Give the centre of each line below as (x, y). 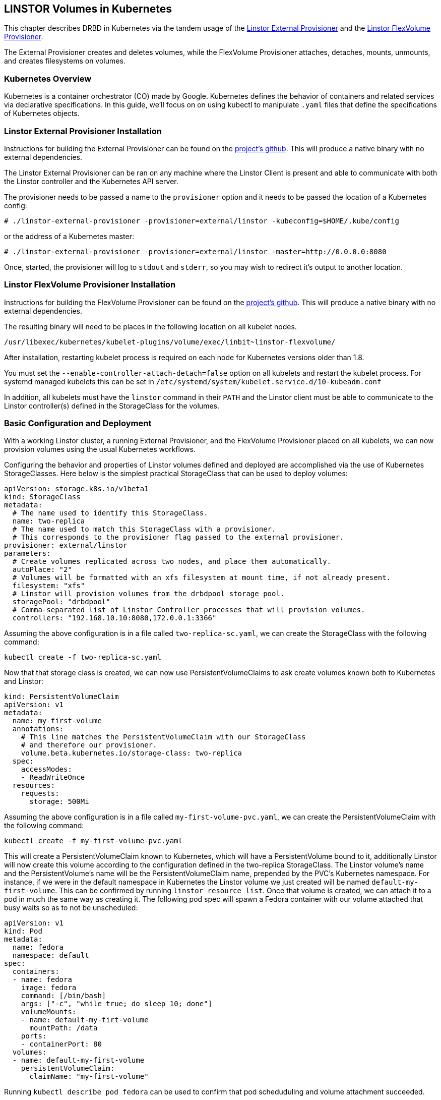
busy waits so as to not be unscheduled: (71, 908)
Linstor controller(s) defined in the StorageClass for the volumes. (112, 406)
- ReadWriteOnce (53, 777)
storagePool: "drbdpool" (61, 602)
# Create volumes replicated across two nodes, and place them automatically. (172, 562)
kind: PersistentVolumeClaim (61, 697)
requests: (40, 794)
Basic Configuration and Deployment (78, 423)
